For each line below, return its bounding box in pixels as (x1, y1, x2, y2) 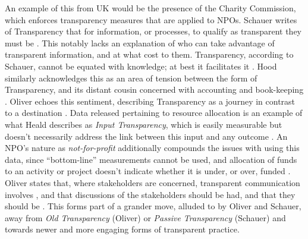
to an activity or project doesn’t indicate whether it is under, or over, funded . (5, 165, 291, 177)
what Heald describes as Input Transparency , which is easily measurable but (5, 118, 282, 130)
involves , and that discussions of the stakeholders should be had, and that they (5, 188, 296, 200)
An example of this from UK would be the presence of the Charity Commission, (5, 2, 296, 14)
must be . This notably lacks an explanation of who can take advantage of (5, 36, 275, 49)
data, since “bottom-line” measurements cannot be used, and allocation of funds (5, 153, 297, 165)
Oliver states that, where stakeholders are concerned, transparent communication (5, 176, 300, 188)
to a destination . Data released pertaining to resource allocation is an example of (5, 106, 303, 119)
